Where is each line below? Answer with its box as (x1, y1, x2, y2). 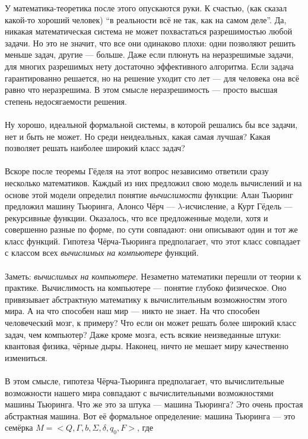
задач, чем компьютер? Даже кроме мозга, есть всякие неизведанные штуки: (5, 328, 281, 340)
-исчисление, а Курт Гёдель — (182, 200, 293, 212)
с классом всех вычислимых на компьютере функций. (5, 246, 199, 259)
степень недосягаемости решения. (5, 95, 127, 107)
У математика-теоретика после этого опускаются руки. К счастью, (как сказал (5, 2, 287, 14)
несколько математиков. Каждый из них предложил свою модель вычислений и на (5, 176, 302, 189)
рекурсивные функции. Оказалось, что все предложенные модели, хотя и (5, 211, 268, 224)
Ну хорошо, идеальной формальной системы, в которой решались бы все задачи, (5, 118, 298, 130)
